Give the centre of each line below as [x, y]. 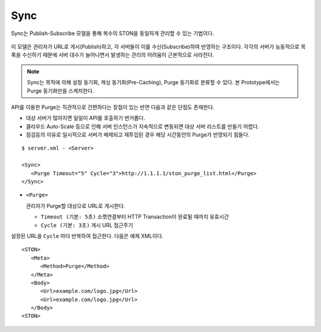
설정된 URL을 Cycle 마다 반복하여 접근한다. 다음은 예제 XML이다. [87, 236]
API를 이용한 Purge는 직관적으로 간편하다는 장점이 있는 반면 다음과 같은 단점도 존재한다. [113, 107]
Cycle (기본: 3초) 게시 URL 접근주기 [87, 225]
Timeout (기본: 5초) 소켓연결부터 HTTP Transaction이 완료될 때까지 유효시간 [135, 217]
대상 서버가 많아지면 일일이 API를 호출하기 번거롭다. [86, 118]
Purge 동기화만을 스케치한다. [61, 91]
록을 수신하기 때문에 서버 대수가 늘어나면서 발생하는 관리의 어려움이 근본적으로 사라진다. [112, 55]
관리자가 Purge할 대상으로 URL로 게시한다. [75, 205]
